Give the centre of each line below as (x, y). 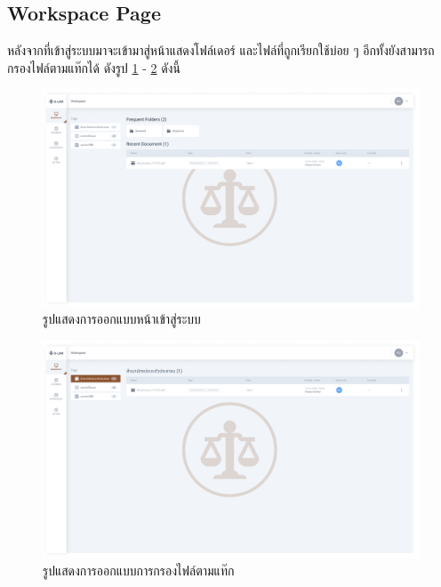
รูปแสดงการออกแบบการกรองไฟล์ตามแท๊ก (139, 570)
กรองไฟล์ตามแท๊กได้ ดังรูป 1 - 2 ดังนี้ (94, 67)
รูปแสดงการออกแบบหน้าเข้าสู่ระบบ (122, 319)
